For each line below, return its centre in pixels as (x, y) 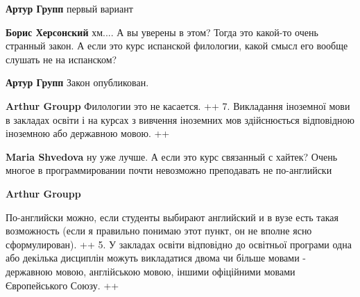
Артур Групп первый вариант (69, 8)
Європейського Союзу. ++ (62, 285)
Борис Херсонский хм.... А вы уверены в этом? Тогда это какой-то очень (162, 32)
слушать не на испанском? (61, 59)
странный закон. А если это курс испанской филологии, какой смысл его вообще (177, 46)
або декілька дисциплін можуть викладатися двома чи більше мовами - (156, 258)
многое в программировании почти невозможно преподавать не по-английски (169, 170)
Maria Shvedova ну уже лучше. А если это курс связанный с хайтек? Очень (172, 156)
